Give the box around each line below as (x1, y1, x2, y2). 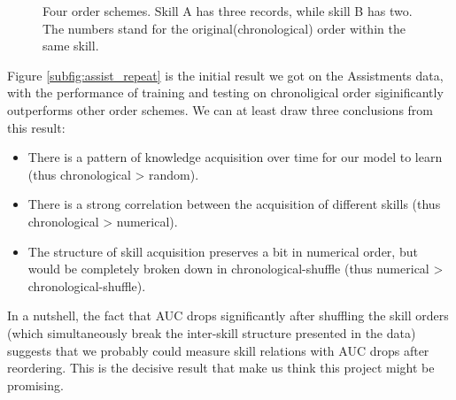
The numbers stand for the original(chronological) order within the (43, 19, 406, 37)
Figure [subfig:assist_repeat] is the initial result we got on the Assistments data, (7, 65, 444, 84)
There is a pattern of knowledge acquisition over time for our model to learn (27, 148, 443, 166)
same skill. (43, 36, 99, 55)
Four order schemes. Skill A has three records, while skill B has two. (43, 2, 413, 19)
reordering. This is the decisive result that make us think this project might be (7, 358, 435, 377)
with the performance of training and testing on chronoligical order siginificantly (7, 83, 444, 102)
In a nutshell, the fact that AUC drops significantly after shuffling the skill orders (7, 306, 449, 325)
